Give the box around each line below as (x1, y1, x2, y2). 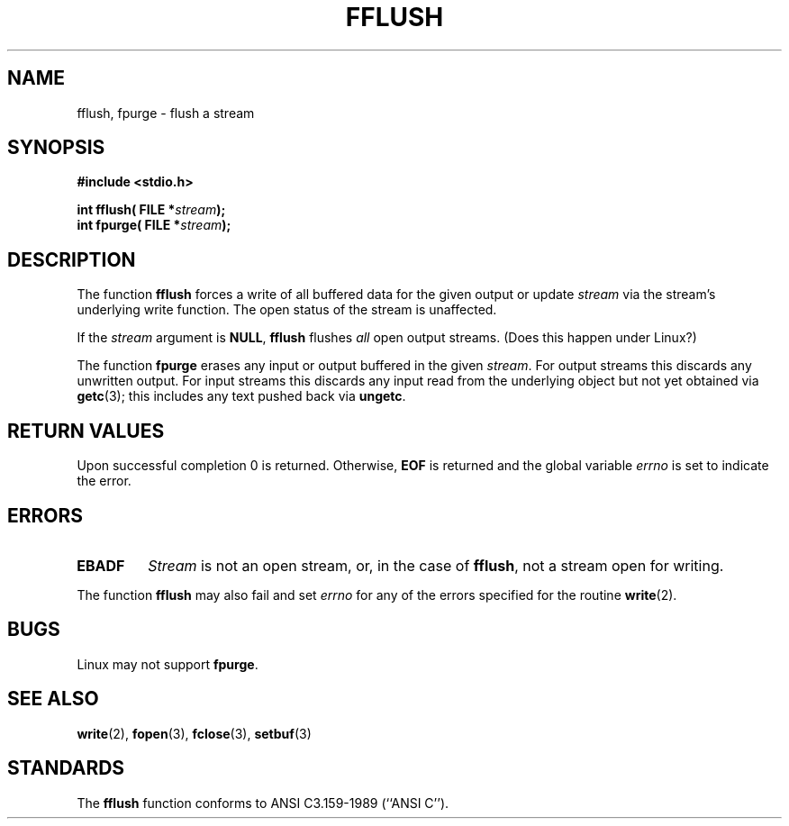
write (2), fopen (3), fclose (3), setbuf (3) (77, 725, 312, 741)
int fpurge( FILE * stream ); (77, 217, 231, 233)
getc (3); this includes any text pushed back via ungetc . (77, 388, 406, 404)
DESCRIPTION (7, 248, 136, 271)
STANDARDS (7, 757, 125, 780)
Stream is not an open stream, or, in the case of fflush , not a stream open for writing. (148, 556, 724, 575)
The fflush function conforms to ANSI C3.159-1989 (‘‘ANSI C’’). (77, 794, 449, 811)
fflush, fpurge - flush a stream (77, 104, 255, 121)
